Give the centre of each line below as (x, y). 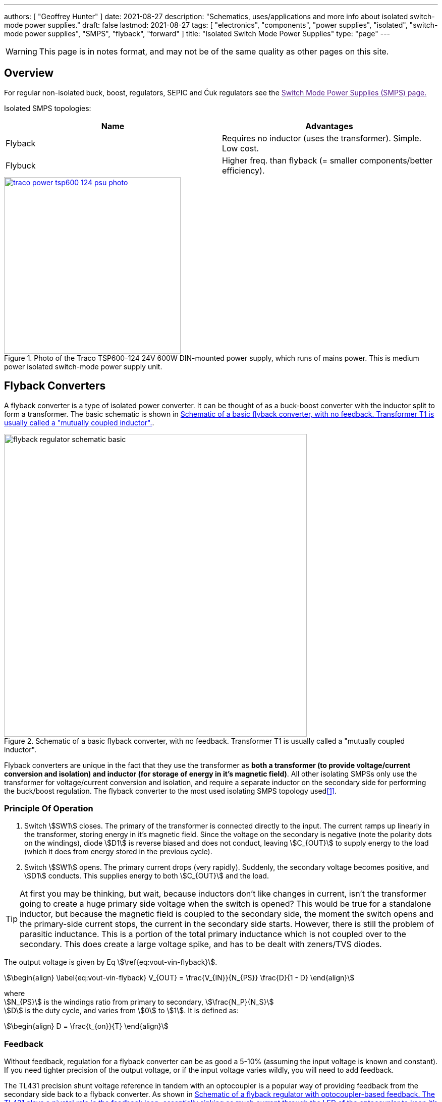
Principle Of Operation (49, 809)
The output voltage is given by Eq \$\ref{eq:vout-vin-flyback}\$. (111, 962)
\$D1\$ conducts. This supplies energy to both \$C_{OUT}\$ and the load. (147, 876)
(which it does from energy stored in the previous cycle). (118, 852)
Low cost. (240, 148)
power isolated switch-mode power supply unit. (83, 366)
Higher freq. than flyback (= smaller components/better (327, 160)
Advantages (329, 126)
